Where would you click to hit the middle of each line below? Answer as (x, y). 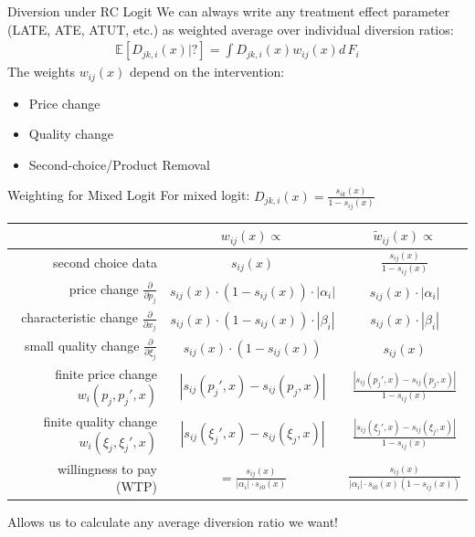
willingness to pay (107, 468)
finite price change (106, 374)
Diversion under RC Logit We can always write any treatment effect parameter (229, 11)
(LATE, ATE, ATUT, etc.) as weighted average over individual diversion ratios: (231, 29)
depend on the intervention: (207, 72)
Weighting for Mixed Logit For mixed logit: (129, 195)
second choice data (105, 263)
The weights (41, 72)
